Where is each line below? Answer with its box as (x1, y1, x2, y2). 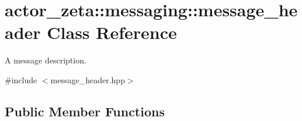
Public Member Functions (5, 102, 165, 120)
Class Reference (47, 20, 177, 44)
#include (5, 73, 37, 86)
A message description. (5, 54, 86, 66)
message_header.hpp (50, 73, 125, 86)
